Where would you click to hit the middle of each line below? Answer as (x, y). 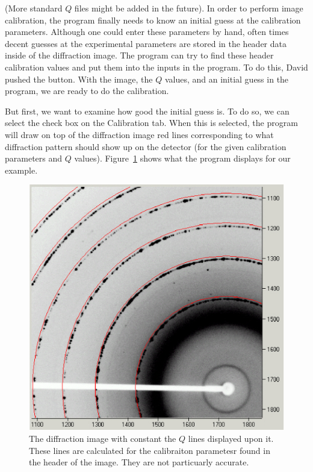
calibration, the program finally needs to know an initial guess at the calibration (153, 20)
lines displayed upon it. (231, 438)
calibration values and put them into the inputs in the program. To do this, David (156, 67)
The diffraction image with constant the (103, 438)
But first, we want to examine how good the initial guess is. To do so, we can (147, 111)
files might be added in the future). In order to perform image (189, 8)
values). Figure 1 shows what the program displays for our (182, 158)
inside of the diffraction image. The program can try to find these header (139, 55)
